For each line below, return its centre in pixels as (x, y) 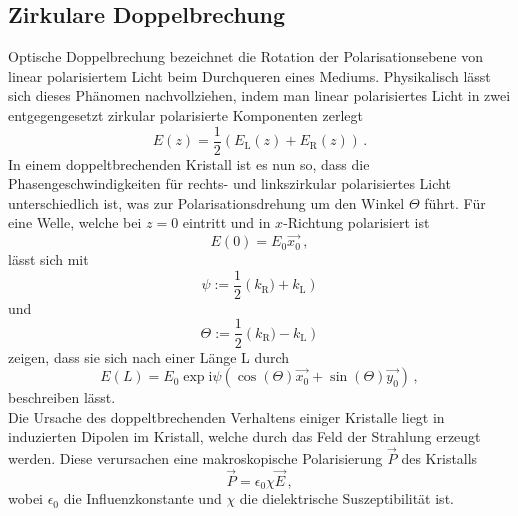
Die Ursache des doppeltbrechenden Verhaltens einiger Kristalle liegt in (226, 416)
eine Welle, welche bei (75, 222)
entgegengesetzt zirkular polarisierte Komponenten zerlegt (185, 114)
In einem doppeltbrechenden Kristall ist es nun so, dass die (189, 163)
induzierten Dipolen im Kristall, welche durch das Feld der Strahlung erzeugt (244, 436)
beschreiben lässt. (62, 397)
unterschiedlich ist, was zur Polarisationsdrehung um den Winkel (206, 202)
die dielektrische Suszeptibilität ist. (346, 498)
